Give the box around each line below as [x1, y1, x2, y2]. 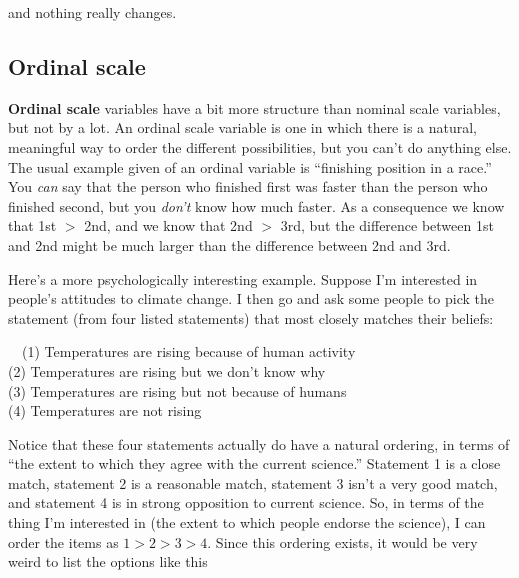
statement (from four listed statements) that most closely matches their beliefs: [8, 307, 494, 328]
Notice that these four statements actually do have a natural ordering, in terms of [8, 433, 510, 454]
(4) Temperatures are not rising [8, 400, 202, 421]
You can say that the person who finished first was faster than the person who [8, 176, 488, 197]
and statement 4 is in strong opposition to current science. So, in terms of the [8, 492, 484, 513]
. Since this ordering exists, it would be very [207, 531, 478, 552]
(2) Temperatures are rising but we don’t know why [8, 360, 326, 381]
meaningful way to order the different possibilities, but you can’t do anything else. [8, 136, 512, 157]
